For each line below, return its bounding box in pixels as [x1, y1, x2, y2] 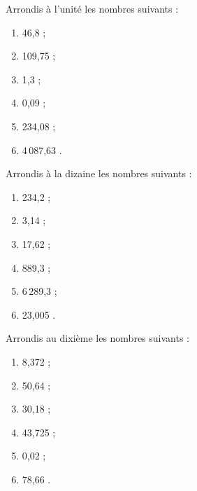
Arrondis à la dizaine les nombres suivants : [6, 166, 192, 181]
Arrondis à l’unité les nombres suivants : [6, 1, 179, 15]
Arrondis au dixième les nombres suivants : [6, 331, 189, 345]
